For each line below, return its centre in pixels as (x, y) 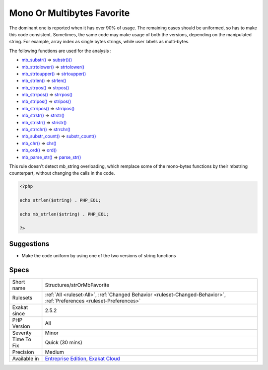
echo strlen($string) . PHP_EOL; (60, 200)
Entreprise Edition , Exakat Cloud (82, 359)
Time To (22, 339)
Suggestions (29, 244)
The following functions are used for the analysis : (60, 51)
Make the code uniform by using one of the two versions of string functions (99, 256)
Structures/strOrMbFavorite (77, 285)
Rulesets (22, 298)
